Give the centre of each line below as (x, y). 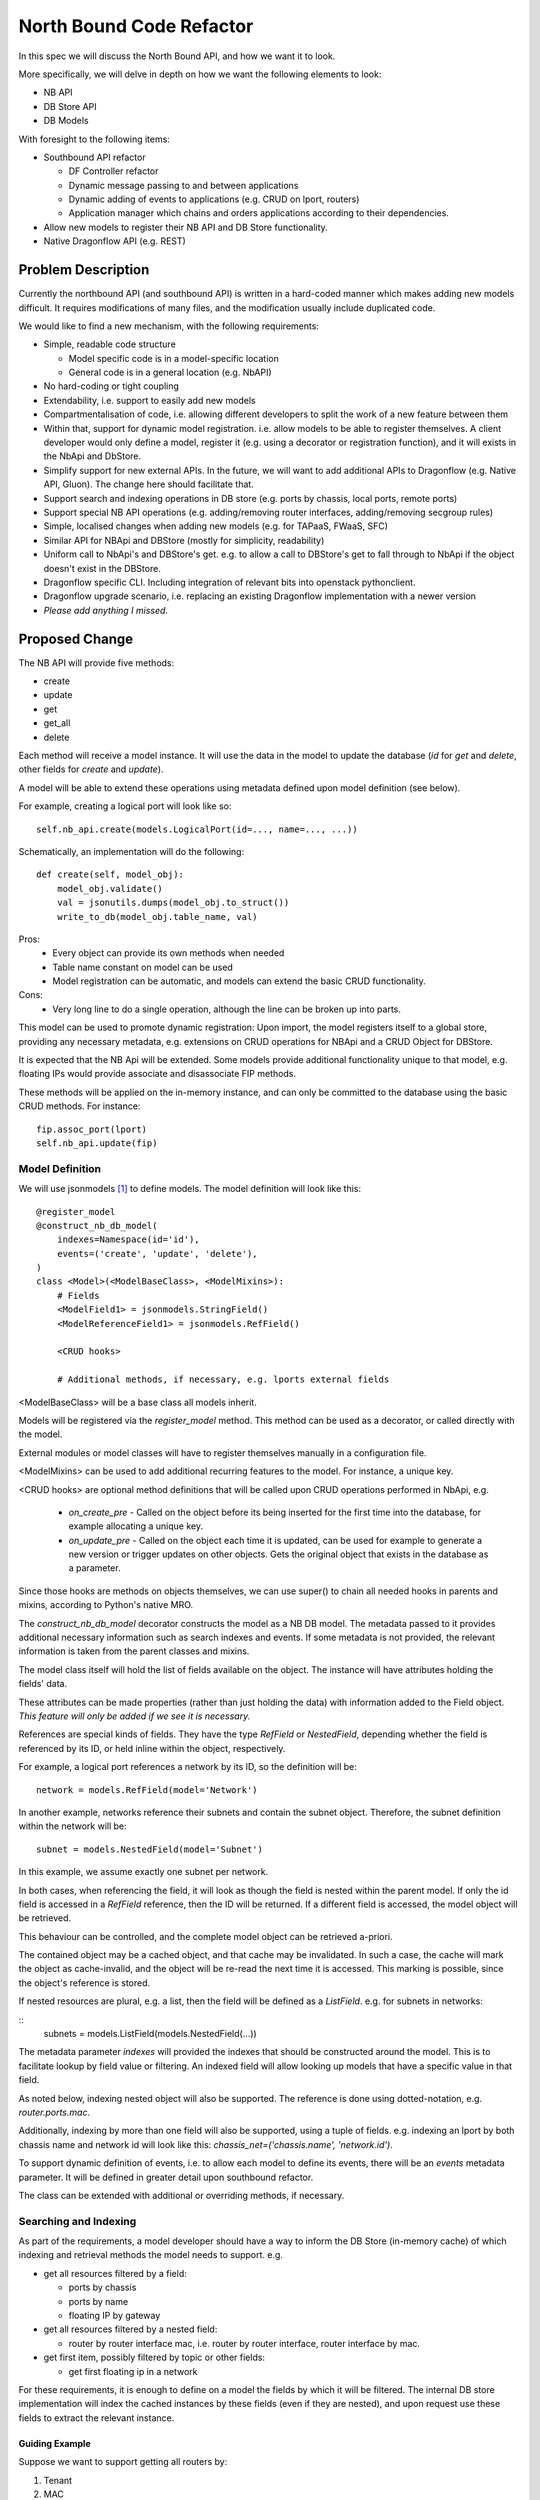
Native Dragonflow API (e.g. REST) (115, 241)
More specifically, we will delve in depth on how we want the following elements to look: (200, 74)
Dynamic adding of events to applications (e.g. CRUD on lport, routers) (214, 199)
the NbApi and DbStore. (92, 456)
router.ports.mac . (54, 2112)
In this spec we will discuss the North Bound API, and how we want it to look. (177, 56)
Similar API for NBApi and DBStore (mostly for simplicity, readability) (184, 540)
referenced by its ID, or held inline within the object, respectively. (152, 1748)
